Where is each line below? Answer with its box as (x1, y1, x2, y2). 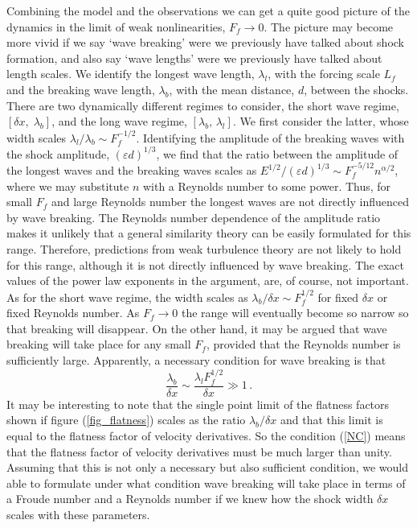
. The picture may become (264, 18, 394, 35)
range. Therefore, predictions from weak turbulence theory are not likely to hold (6, 241, 402, 258)
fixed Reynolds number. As (6, 304, 140, 321)
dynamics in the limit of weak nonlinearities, (6, 18, 226, 35)
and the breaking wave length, (6, 80, 155, 97)
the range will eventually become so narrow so (181, 304, 409, 321)
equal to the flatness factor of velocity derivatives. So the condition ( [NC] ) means (6, 427, 406, 444)
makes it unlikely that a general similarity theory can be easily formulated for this (6, 225, 411, 241)
